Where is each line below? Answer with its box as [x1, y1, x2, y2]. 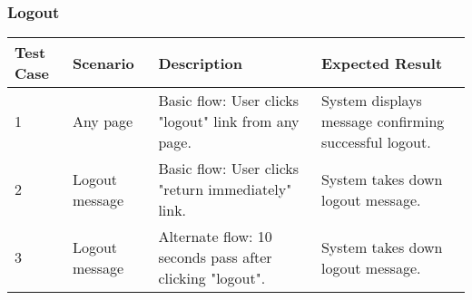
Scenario [72, 52, 134, 73]
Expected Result [320, 52, 443, 73]
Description [158, 52, 242, 73]
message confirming [320, 111, 445, 132]
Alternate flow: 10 [158, 226, 272, 247]
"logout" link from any [158, 111, 300, 132]
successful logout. [320, 131, 431, 153]
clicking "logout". [158, 267, 266, 289]
